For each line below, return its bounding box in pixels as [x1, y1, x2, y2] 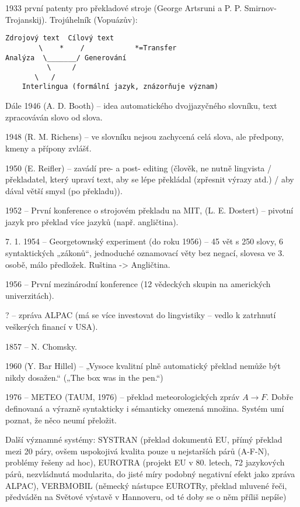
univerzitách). [5, 289, 54, 301]
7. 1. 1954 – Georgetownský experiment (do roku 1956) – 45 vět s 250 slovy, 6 [5, 235, 284, 247]
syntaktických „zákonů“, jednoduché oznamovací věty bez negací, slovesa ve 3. [5, 247, 285, 259]
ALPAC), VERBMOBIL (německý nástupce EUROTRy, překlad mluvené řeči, [5, 479, 287, 491]
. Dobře [266, 391, 294, 403]
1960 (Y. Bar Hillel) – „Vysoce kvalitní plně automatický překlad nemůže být [5, 360, 281, 372]
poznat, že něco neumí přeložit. [5, 413, 117, 426]
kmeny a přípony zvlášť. [5, 142, 92, 154]
